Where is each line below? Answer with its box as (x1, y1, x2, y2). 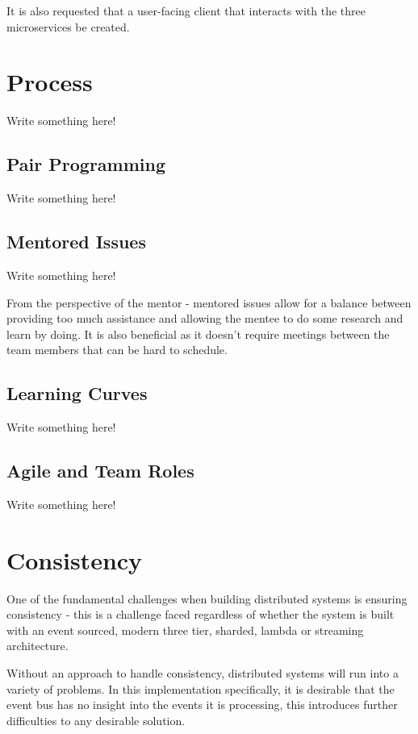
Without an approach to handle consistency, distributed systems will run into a (6, 664, 399, 681)
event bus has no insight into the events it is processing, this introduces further (6, 696, 398, 713)
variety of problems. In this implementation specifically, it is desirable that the (6, 680, 395, 697)
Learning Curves (6, 381, 148, 406)
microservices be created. (6, 18, 130, 35)
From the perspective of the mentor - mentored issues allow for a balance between (6, 294, 412, 311)
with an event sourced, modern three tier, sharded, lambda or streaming (6, 621, 364, 638)
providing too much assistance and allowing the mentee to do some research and (6, 310, 403, 327)
